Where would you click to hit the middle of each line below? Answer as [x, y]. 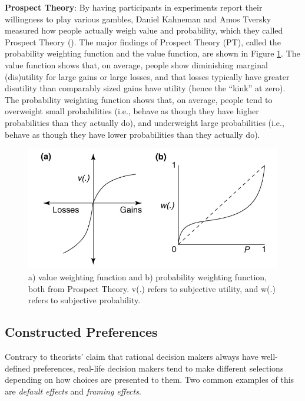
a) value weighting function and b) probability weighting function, [147, 277]
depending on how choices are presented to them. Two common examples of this [150, 380]
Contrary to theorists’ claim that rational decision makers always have [132, 357]
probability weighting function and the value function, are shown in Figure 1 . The [152, 53]
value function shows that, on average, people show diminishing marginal [136, 64]
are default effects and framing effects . [73, 391]
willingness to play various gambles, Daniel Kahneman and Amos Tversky [138, 19]
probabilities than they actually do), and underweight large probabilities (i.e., [145, 122]
